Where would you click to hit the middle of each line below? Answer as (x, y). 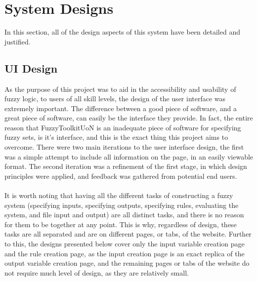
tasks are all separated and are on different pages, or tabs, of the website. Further (128, 234)
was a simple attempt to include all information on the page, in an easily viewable (129, 156)
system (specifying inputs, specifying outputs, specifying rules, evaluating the (122, 205)
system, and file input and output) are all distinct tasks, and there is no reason (124, 215)
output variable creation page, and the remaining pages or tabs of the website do (127, 263)
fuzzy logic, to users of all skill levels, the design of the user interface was (115, 99)
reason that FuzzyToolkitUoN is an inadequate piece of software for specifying (123, 127)
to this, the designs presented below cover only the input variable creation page (125, 244)
